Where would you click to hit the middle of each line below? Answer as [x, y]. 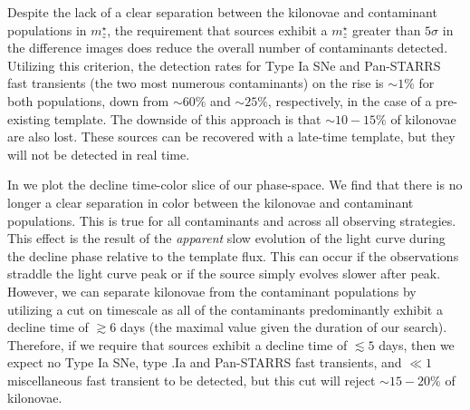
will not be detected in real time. [99, 154]
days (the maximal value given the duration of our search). [283, 327]
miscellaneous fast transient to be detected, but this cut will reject [192, 380]
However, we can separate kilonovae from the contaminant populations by [212, 291]
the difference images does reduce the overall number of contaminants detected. [228, 48]
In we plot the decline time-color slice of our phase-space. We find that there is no [235, 185]
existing [29, 118]
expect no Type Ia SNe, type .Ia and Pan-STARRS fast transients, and [205, 362]
